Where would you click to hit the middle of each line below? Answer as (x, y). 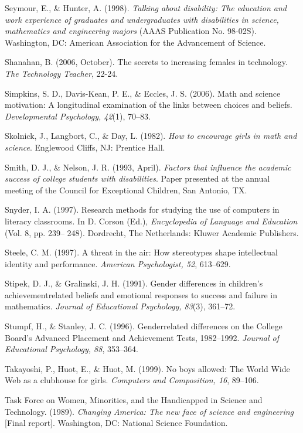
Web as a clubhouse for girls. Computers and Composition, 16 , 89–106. (132, 380)
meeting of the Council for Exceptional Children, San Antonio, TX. (126, 190)
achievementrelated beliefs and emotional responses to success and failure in (141, 294)
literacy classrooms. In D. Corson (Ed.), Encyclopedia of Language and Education (151, 221)
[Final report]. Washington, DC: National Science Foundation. (116, 423)
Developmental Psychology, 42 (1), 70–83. (78, 116)
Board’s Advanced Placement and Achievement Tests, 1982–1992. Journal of (142, 337)
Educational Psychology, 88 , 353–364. (72, 349)
